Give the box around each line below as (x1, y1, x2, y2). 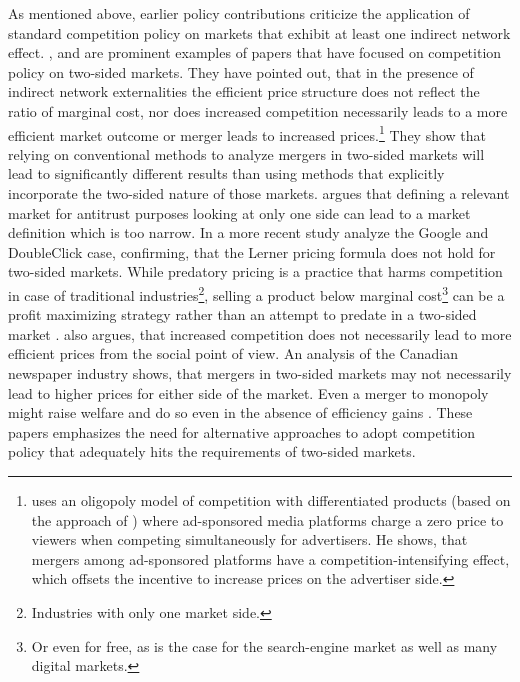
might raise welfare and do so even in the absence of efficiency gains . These (8, 402, 473, 423)
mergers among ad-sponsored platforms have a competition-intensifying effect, (31, 548, 510, 569)
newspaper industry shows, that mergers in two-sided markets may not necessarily (8, 363, 512, 383)
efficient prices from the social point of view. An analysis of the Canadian (8, 343, 458, 364)
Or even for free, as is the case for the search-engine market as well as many (31, 635, 498, 656)
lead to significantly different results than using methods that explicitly (8, 163, 445, 184)
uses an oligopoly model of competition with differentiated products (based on (31, 489, 511, 510)
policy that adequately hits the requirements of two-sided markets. (8, 441, 416, 462)
